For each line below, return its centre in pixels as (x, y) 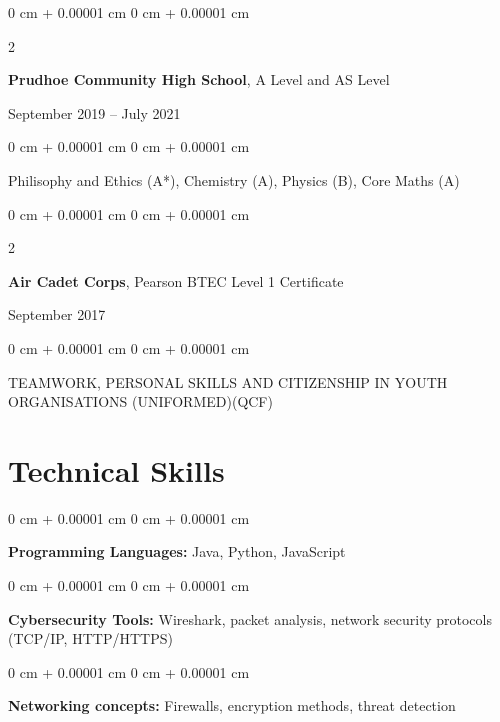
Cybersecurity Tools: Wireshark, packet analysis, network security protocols (250, 618)
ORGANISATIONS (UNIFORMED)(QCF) (140, 401)
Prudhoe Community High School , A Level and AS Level (199, 79)
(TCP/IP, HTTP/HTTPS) (90, 638)
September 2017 (57, 314)
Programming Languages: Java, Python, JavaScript (177, 551)
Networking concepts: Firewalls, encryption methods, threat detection (232, 705)
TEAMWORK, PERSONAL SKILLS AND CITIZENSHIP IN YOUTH (228, 381)
